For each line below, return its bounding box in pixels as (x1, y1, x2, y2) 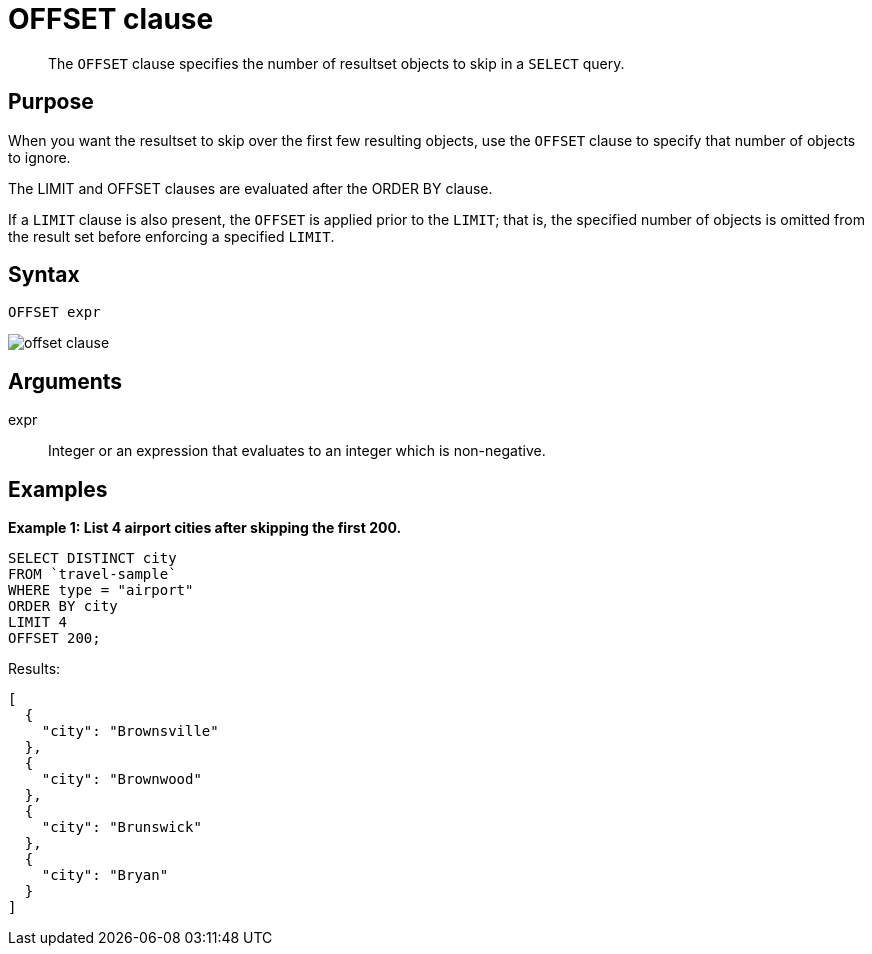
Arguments (8, 368, 123, 394)
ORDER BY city (8, 598, 118, 615)
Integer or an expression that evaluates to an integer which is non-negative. (48, 442, 546, 460)
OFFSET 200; (8, 630, 101, 647)
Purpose (8, 89, 94, 115)
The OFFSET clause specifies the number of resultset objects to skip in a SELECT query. (48, 54, 625, 72)
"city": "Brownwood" (41, 771, 202, 788)
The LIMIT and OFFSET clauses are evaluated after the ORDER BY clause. (8, 179, 493, 197)
